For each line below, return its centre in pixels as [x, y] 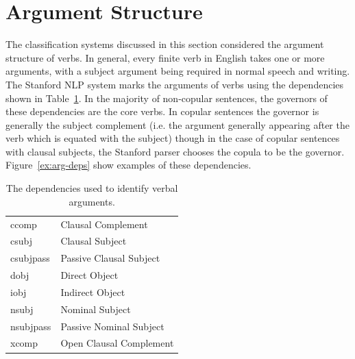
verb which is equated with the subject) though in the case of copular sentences [173, 138]
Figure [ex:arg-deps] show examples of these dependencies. [128, 165]
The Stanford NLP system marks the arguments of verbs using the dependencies [175, 84]
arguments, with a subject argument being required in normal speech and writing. [178, 71]
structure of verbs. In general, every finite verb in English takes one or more [165, 57]
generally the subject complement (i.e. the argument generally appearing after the [177, 124]
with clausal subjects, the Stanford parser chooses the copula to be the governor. [175, 151]
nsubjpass [31, 326]
